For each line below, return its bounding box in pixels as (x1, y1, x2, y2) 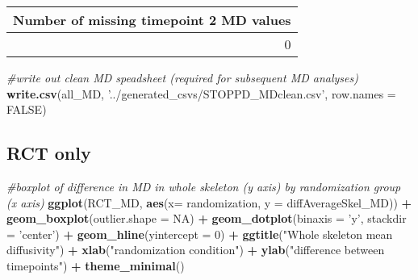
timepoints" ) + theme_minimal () (6, 257, 185, 274)
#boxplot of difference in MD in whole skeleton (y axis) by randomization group (6, 178, 401, 194)
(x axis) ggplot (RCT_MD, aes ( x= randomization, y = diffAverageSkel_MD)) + (6, 194, 412, 211)
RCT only (6, 140, 91, 165)
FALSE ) (6, 101, 47, 118)
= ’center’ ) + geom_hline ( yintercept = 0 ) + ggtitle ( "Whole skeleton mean (6, 225, 393, 242)
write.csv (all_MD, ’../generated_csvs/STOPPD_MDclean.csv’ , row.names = (6, 85, 396, 102)
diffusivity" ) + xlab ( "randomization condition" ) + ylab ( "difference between (6, 241, 385, 258)
